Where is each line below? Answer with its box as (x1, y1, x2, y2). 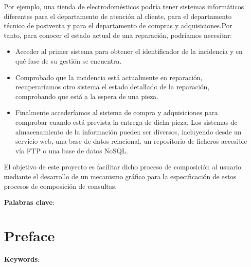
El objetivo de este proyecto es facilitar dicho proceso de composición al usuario (4, 162, 241, 172)
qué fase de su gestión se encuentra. (15, 55, 122, 66)
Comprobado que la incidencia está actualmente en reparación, (15, 72, 203, 82)
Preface (4, 225, 55, 245)
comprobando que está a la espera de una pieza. (15, 91, 159, 101)
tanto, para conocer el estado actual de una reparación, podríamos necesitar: (4, 30, 232, 40)
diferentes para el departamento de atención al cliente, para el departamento (4, 11, 232, 21)
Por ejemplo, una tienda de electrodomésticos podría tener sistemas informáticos (4, 1, 244, 11)
